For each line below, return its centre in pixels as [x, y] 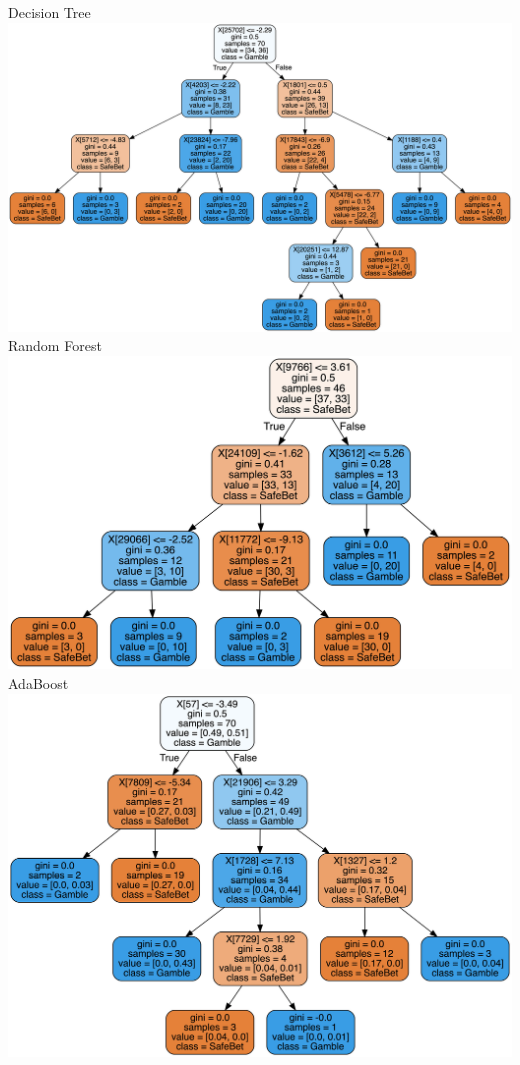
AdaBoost [38, 682]
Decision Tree [49, 12]
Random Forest [55, 345]
